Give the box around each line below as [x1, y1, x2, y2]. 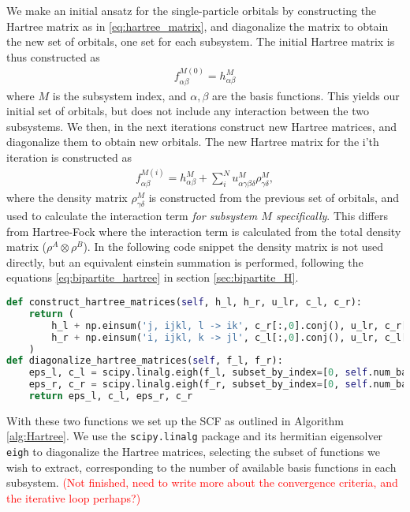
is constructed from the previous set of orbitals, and [148, 189, 400, 206]
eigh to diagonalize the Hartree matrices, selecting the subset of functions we [6, 443, 380, 460]
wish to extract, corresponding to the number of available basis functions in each [6, 458, 397, 475]
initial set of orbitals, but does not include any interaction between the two [6, 103, 369, 119]
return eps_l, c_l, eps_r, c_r [28, 391, 193, 402]
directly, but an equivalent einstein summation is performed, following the [6, 253, 363, 270]
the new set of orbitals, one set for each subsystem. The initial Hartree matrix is [6, 33, 395, 50]
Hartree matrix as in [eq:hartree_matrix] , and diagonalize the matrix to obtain [6, 17, 389, 34]
